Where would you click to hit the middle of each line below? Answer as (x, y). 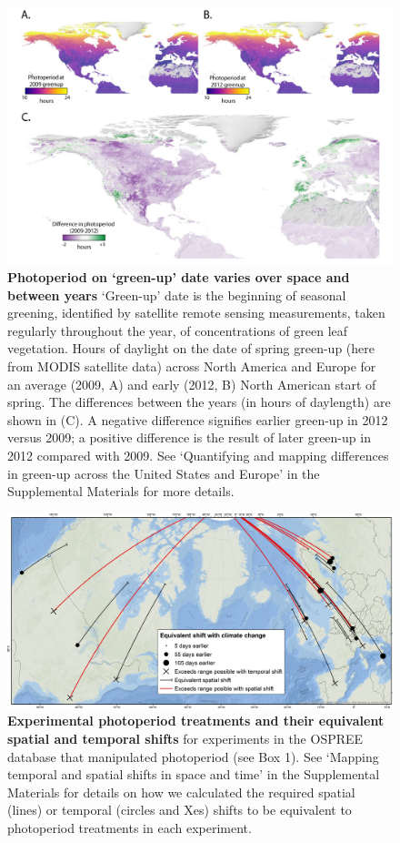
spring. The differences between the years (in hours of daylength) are (199, 402)
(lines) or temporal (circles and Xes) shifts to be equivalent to (180, 810)
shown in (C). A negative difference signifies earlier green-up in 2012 (198, 419)
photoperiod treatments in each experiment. (130, 827)
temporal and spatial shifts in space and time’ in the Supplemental (194, 774)
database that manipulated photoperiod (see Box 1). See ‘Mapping (193, 756)
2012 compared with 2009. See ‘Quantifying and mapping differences (198, 455)
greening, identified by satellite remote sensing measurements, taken (196, 313)
